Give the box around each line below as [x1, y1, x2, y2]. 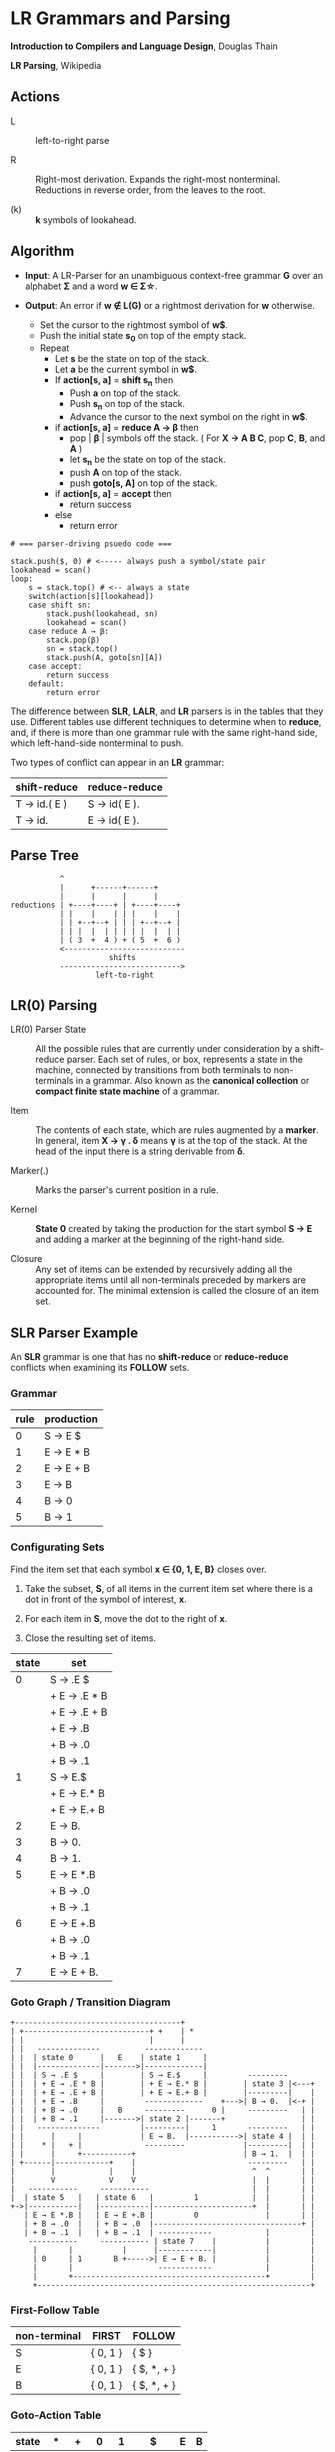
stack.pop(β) [46, 635, 101, 645]
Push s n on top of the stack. [69, 398, 186, 412]
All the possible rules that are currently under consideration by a [35, 1043, 300, 1055]
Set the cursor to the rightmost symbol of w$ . [39, 318, 228, 331]
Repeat [39, 342, 70, 354]
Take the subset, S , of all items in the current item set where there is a [24, 1582, 313, 1594]
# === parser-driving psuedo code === [10, 538, 172, 549]
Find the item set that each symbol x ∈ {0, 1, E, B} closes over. [10, 1563, 267, 1575]
